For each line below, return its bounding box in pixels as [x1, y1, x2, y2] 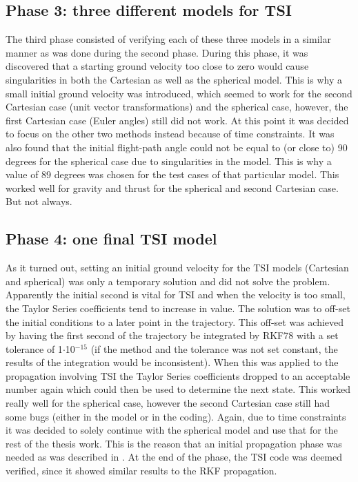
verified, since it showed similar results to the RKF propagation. [6, 463, 277, 478]
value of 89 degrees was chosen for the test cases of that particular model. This [6, 167, 339, 182]
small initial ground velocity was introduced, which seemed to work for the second [6, 86, 352, 100]
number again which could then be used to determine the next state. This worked [6, 382, 351, 396]
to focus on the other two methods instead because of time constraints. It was [6, 126, 335, 141]
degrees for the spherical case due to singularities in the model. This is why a [6, 153, 332, 168]
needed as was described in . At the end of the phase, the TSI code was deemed [6, 450, 343, 464]
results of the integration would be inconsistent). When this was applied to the [6, 355, 339, 369]
